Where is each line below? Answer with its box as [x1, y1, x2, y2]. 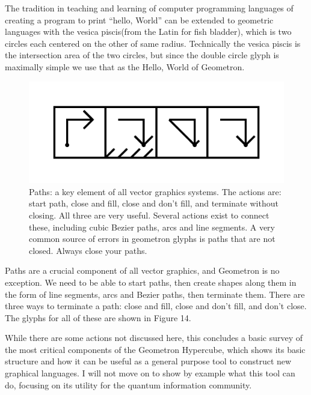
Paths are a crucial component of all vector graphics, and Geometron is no [5, 264, 280, 277]
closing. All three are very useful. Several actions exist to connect [29, 208, 269, 221]
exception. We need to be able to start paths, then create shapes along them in [5, 276, 297, 288]
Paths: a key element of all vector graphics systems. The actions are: [29, 185, 282, 197]
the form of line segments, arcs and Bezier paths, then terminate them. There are [5, 288, 305, 300]
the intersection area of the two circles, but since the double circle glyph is [5, 49, 279, 61]
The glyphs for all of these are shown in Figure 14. [5, 311, 191, 324]
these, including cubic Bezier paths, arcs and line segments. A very [29, 220, 275, 233]
